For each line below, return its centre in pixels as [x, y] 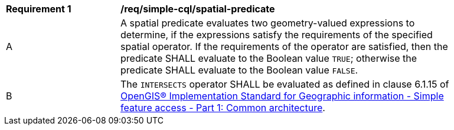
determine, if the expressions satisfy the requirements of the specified [277, 35]
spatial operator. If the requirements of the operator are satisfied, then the [284, 46]
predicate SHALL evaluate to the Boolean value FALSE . [239, 70]
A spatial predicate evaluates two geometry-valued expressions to [268, 23]
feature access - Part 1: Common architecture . [223, 108]
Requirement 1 [39, 9]
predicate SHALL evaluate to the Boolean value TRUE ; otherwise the [269, 58]
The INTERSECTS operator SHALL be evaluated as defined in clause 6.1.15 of [285, 84]
